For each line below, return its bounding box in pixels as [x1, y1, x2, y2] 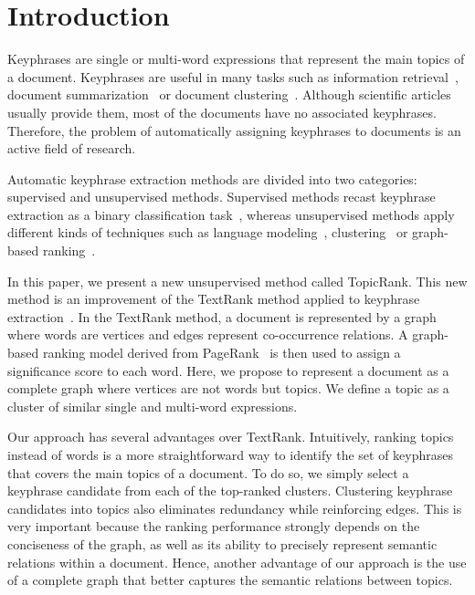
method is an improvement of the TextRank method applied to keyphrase [7, 289, 420, 308]
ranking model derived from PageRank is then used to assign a [42, 343, 401, 362]
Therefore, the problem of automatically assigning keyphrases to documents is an [7, 120, 461, 140]
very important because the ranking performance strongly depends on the [7, 517, 420, 536]
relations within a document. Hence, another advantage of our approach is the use [7, 552, 467, 571]
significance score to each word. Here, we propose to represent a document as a [7, 360, 449, 380]
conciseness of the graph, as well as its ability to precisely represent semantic [7, 534, 438, 553]
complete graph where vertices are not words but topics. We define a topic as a [7, 379, 449, 398]
